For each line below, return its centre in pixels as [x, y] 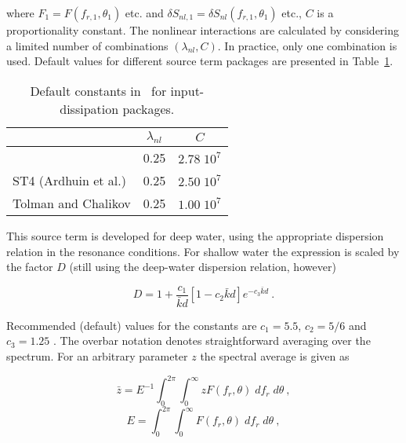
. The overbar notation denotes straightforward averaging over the [212, 340]
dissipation [89, 108]
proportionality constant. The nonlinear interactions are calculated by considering [203, 30]
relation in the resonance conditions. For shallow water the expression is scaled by [203, 251]
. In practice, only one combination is [307, 45]
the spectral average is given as [275, 356]
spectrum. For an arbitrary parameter [97, 356]
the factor [30, 267]
